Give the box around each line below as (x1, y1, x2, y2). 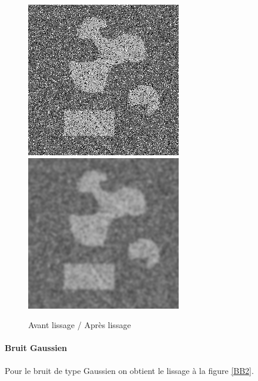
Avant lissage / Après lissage (28, 319, 131, 331)
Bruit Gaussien (5, 342, 68, 354)
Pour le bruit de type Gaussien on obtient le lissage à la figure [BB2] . (5, 364, 254, 376)
